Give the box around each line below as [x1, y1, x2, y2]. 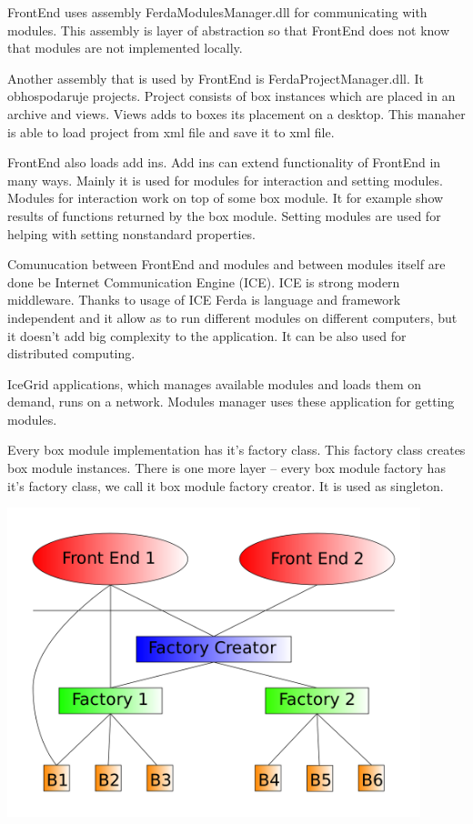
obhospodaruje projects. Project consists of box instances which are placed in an [7, 86, 456, 106]
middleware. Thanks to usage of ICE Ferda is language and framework [7, 290, 401, 309]
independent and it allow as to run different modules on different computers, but [7, 307, 458, 327]
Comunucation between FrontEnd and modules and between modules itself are [7, 255, 446, 274]
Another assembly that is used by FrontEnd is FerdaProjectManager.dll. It [7, 68, 424, 87]
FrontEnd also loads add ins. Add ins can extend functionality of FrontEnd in [7, 153, 441, 172]
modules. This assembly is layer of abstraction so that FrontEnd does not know [7, 20, 450, 39]
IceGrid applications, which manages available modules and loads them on [7, 374, 422, 393]
